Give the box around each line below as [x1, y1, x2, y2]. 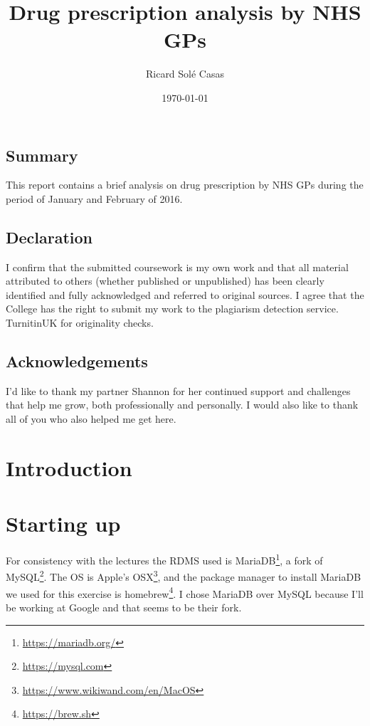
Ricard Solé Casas [145, 66, 225, 81]
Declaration [6, 226, 93, 248]
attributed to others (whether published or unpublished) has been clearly [6, 273, 324, 288]
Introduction [6, 453, 132, 482]
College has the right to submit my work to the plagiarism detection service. [6, 301, 339, 316]
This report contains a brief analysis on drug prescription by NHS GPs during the [6, 177, 364, 192]
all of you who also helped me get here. [6, 411, 176, 426]
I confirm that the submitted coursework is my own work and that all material [6, 259, 349, 274]
